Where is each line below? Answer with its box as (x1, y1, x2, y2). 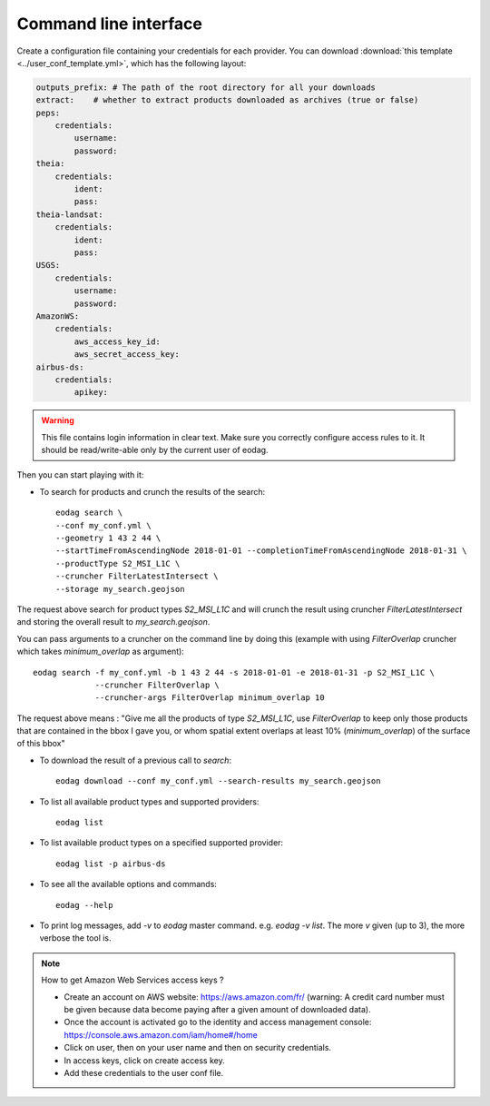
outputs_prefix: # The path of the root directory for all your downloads (35, 82, 377, 93)
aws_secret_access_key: (73, 350, 181, 360)
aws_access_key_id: (73, 336, 161, 347)
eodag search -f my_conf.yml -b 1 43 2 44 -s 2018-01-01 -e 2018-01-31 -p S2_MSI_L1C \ (33, 667, 436, 677)
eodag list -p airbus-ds (55, 858, 166, 869)
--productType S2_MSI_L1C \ (55, 558, 181, 568)
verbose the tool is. (39, 933, 113, 943)
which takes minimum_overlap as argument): (16, 646, 185, 657)
